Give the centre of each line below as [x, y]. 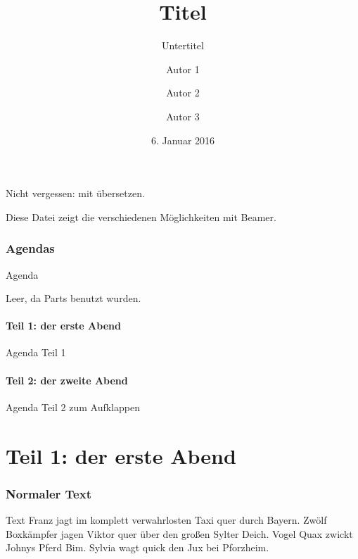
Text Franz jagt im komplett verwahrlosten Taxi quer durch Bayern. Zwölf [166, 520]
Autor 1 [183, 69]
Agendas [30, 248]
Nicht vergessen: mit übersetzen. [75, 193]
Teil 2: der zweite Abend [67, 380]
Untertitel [183, 45]
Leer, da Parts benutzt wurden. [73, 298]
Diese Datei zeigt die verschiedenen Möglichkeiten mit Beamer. [141, 216]
